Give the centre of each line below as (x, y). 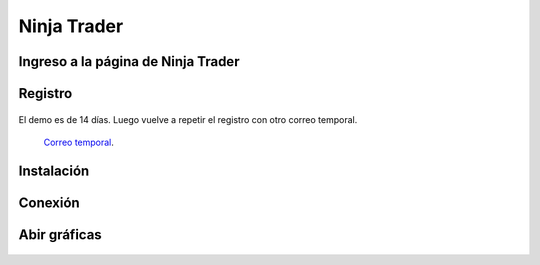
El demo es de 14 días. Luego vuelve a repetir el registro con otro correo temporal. (188, 119)
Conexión (49, 202)
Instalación (54, 170)
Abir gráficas (60, 234)
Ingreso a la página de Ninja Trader (129, 61)
